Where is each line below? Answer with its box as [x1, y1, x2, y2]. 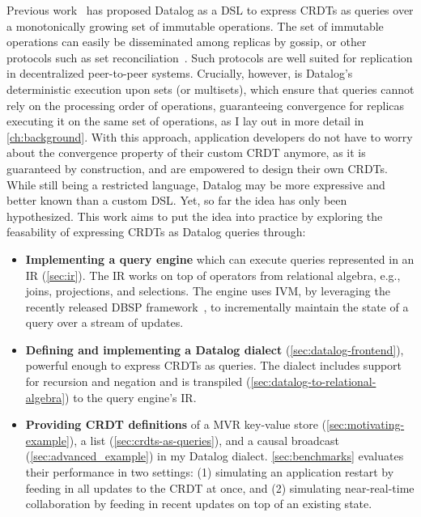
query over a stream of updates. [25, 314, 184, 331]
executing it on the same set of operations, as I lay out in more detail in [6, 112, 364, 129]
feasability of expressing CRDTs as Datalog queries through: [6, 223, 306, 240]
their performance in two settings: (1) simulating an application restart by [25, 464, 394, 481]
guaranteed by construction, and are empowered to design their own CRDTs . [6, 159, 388, 176]
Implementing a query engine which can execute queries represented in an [25, 250, 415, 267]
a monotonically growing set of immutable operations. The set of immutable [6, 17, 384, 34]
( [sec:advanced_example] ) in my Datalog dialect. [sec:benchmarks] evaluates [25, 447, 404, 464]
